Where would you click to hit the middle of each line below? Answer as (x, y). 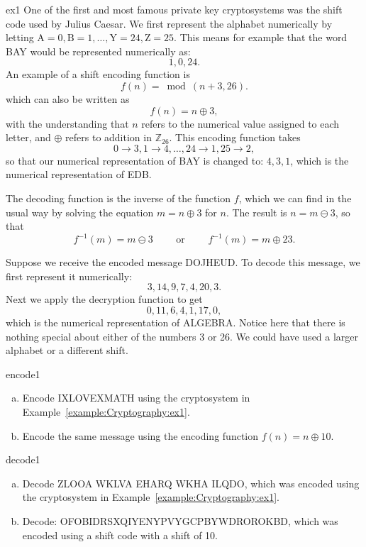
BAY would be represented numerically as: (98, 51)
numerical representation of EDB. (79, 174)
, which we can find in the (295, 198)
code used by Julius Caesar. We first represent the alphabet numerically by (169, 23)
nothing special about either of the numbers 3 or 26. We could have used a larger (182, 336)
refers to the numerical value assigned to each (240, 123)
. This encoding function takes (235, 137)
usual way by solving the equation (80, 212)
